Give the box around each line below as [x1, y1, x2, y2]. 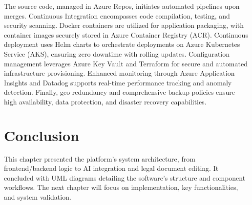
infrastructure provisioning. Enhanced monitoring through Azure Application [4, 68, 235, 78]
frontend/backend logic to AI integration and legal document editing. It [4, 163, 219, 173]
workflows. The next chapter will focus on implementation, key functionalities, [4, 182, 238, 192]
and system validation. [4, 192, 71, 202]
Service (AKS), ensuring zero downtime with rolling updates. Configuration [4, 48, 230, 59]
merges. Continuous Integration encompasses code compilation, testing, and [4, 10, 230, 20]
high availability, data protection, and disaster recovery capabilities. [4, 96, 207, 106]
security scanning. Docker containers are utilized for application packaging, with [4, 20, 244, 30]
